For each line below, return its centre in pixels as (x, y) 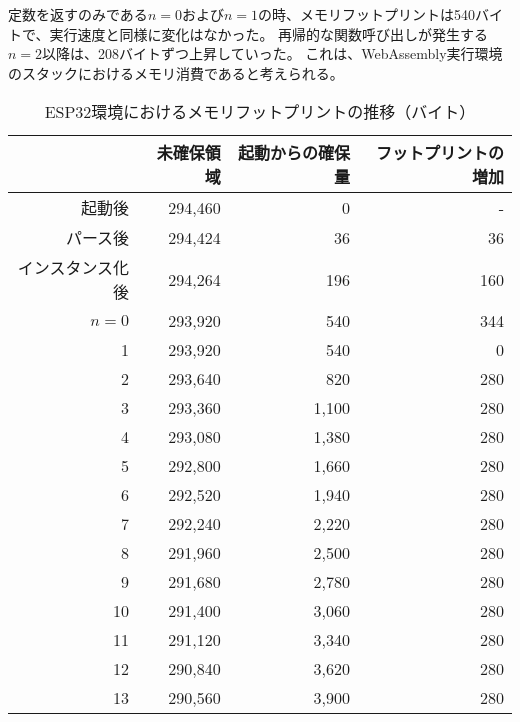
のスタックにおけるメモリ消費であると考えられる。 (176, 72)
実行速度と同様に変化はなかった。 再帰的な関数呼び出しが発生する (269, 33)
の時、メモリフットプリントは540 (366, 14)
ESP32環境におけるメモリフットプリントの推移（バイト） (260, 112)
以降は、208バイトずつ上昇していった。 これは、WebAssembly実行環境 (272, 53)
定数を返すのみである (78, 14)
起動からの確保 (293, 153)
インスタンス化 (73, 268)
